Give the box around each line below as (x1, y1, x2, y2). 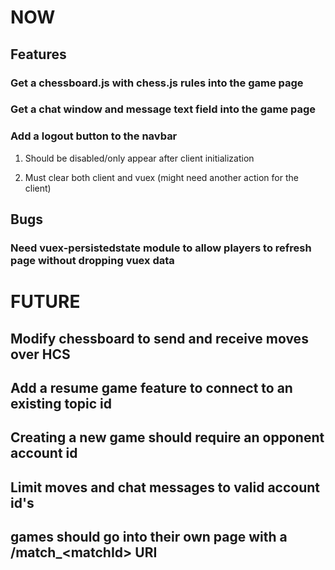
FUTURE (10, 291, 81, 313)
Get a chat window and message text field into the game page (10, 102, 317, 116)
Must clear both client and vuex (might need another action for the (24, 171, 299, 183)
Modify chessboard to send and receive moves (10, 330, 309, 347)
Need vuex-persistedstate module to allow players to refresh (10, 241, 312, 255)
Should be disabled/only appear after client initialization (24, 152, 255, 164)
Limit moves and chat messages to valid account (10, 479, 320, 496)
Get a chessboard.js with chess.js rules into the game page (10, 76, 304, 90)
